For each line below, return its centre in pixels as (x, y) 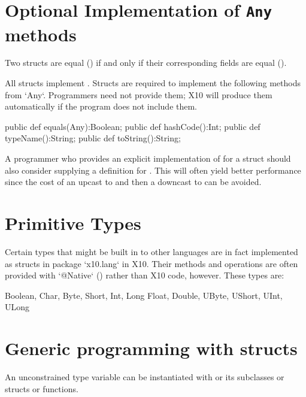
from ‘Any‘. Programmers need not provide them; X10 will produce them (139, 94)
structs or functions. (42, 388)
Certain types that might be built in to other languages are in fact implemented (152, 251)
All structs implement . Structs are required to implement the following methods (153, 83)
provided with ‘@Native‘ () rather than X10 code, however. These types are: (145, 275)
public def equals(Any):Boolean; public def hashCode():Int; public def (133, 126)
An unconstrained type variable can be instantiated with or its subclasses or (145, 377)
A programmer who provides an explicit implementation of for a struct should (148, 158)
